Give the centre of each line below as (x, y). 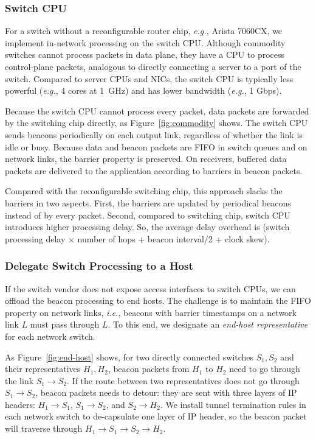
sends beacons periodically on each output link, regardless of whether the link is (154, 134)
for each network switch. (50, 336)
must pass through (65, 324)
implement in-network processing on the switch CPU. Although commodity (145, 42)
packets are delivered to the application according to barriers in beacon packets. (154, 170)
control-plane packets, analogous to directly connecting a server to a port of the (153, 66)
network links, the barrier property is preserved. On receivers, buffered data (146, 159)
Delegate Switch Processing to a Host (99, 266)
